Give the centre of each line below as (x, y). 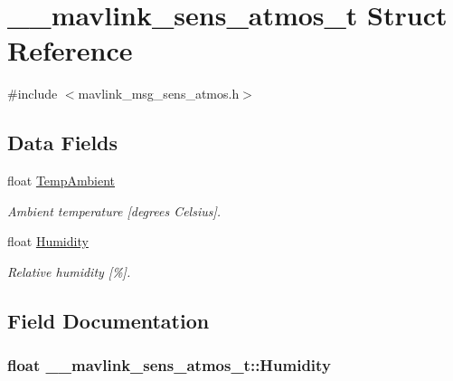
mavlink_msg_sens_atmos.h (159, 94)
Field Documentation (109, 320)
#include (33, 94)
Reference (70, 50)
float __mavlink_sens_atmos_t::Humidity (169, 365)
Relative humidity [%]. (69, 271)
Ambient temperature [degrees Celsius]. (114, 210)
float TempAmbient (61, 181)
